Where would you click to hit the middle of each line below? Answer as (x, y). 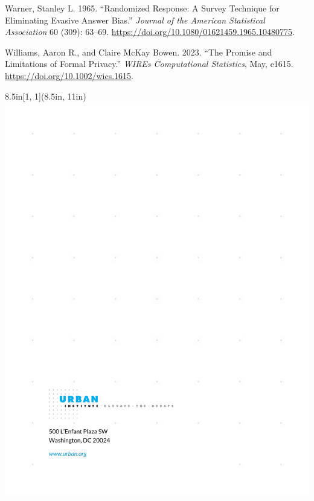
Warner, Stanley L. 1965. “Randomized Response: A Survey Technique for (142, 8)
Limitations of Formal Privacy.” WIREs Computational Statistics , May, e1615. (149, 64)
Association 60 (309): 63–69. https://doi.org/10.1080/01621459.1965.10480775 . (150, 32)
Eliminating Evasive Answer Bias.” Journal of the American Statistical (135, 20)
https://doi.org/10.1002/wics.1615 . (69, 75)
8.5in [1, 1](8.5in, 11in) (46, 96)
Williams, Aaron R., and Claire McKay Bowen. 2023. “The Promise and (139, 52)
